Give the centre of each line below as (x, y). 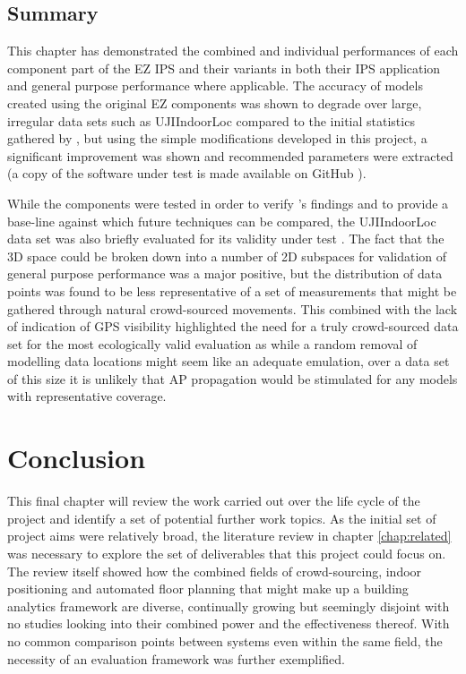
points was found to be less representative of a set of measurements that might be (232, 290)
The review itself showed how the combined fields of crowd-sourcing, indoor (215, 571)
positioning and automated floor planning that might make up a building (208, 589)
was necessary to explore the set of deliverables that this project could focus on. (227, 553)
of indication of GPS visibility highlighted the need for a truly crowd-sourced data (233, 326)
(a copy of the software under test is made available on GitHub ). (187, 173)
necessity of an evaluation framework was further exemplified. (176, 658)
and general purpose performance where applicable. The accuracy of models (215, 85)
